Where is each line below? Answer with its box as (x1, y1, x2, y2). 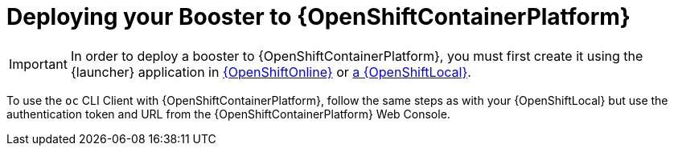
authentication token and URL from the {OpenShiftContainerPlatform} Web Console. (6, 106, 450, 121)
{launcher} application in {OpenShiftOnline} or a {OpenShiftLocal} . (70, 63, 471, 80)
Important (9, 55, 68, 72)
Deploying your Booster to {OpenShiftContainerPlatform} (6, 3, 631, 30)
